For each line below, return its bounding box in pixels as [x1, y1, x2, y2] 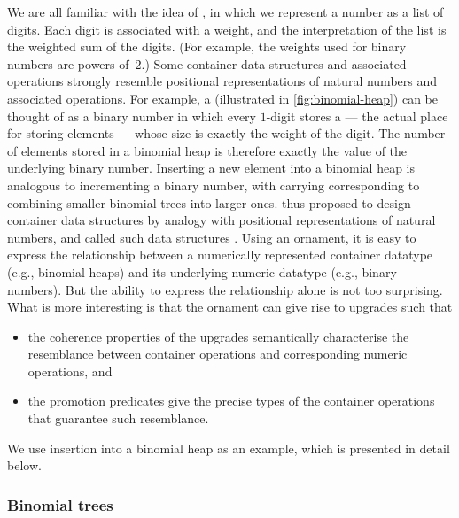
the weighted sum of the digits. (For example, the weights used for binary [7, 37, 407, 56]
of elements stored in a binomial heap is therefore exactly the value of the [7, 141, 408, 159]
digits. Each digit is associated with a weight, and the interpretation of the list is [7, 19, 447, 38]
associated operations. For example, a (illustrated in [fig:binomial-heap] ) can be [7, 89, 439, 107]
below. [7, 456, 42, 475]
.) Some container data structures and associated [141, 54, 407, 73]
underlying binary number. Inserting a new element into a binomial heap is [7, 158, 416, 177]
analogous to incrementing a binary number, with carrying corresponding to [7, 175, 420, 194]
